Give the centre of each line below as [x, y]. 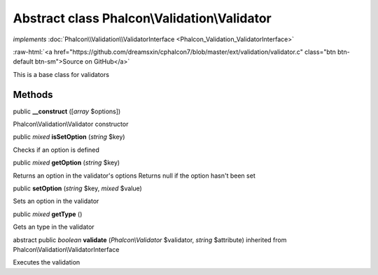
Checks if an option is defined [56, 150]
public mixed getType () [48, 214]
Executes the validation [47, 262]
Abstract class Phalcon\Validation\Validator [142, 18]
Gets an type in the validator [54, 227]
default [23, 62]
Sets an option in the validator [56, 201]
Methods [33, 94]
